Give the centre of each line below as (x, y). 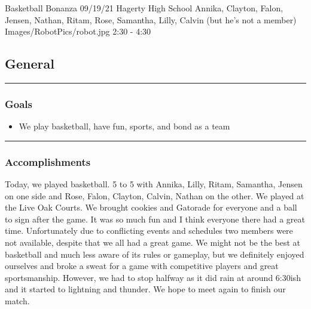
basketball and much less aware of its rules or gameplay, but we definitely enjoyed (155, 254)
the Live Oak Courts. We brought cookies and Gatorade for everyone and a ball (151, 207)
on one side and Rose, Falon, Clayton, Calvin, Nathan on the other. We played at (155, 195)
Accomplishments (48, 161)
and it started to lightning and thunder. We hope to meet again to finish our (145, 289)
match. (17, 300)
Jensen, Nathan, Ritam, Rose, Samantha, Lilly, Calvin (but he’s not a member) (151, 19)
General (30, 64)
